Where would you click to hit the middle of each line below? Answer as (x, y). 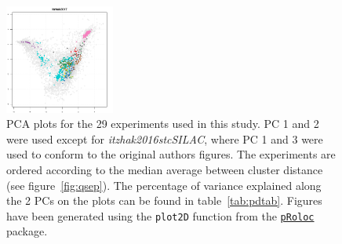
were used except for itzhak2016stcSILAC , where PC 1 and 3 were (165, 138)
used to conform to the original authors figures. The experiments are (171, 154)
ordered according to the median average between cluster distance (165, 170)
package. (27, 231)
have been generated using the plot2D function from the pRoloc (160, 215)
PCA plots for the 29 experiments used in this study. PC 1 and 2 (163, 124)
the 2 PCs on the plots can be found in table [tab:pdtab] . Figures (164, 200)
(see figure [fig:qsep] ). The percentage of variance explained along (164, 185)
